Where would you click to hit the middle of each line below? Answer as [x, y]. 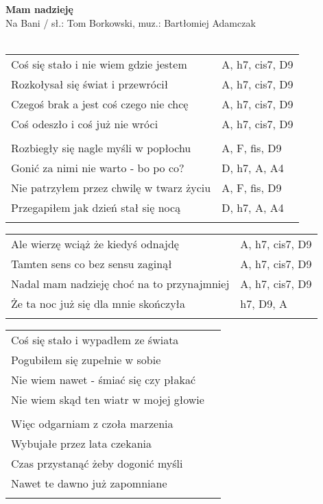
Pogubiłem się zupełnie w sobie [86, 359]
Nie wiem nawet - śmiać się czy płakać [104, 379]
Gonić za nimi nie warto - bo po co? [98, 167]
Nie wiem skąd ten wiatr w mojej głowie [108, 399]
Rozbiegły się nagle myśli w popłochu [101, 147]
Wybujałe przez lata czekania [81, 443]
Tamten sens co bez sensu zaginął [92, 263]
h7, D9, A [264, 303]
